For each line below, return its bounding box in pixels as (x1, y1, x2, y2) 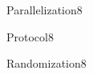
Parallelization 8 (6, 2, 83, 18)
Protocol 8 (6, 28, 54, 45)
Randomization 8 (6, 55, 87, 72)
